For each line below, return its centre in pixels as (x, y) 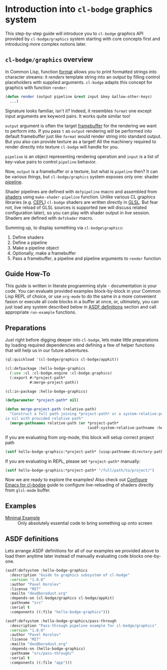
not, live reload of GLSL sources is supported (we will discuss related (76, 207)
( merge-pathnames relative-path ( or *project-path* (64, 423)
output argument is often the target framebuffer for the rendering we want (81, 126)
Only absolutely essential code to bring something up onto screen (85, 523)
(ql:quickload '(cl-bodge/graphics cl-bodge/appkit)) (62, 360)
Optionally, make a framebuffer (44, 253)
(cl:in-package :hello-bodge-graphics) (46, 391)
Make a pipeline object (36, 248)
